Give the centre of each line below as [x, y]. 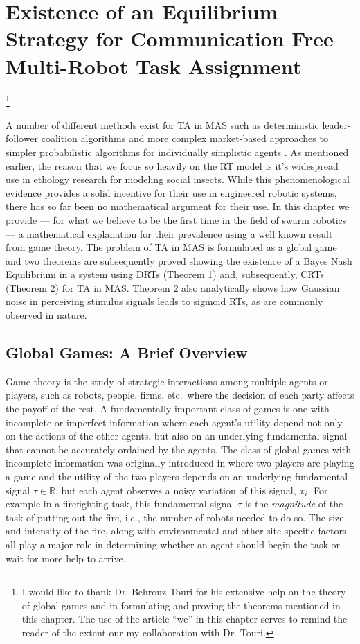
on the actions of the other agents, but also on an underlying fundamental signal [177, 436]
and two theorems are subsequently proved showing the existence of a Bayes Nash [179, 260]
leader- [336, 124]
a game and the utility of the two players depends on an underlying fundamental [177, 477]
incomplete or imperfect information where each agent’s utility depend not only [174, 422]
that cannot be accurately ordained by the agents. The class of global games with [178, 449]
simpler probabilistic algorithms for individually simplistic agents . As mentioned [177, 151]
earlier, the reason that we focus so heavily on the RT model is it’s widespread [172, 165]
